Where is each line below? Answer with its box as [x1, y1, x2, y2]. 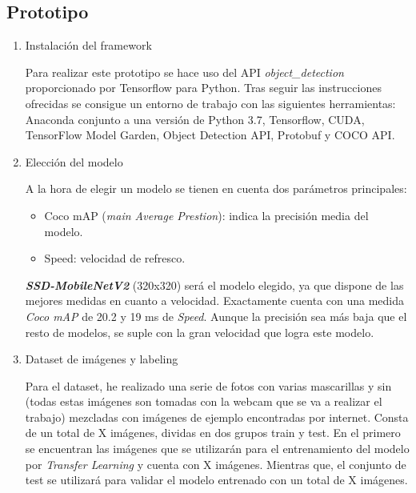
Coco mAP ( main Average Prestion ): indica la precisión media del [44, 206, 369, 223]
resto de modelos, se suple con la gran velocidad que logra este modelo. [25, 323, 374, 340]
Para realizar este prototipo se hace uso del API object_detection [25, 63, 344, 80]
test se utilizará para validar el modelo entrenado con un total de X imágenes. [25, 471, 408, 488]
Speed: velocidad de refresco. [44, 250, 186, 267]
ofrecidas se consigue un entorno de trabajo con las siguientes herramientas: [25, 94, 396, 111]
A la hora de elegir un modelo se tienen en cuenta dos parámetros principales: [25, 180, 407, 197]
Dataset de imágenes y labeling [25, 351, 178, 367]
